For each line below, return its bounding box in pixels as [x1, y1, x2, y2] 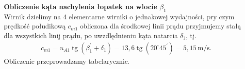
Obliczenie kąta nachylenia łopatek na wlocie [4, 1, 157, 11]
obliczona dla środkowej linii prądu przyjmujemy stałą [80, 21, 241, 31]
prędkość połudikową [4, 21, 66, 31]
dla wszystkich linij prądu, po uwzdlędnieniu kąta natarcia [4, 30, 178, 40]
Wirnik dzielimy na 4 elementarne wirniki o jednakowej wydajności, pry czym [4, 11, 235, 21]
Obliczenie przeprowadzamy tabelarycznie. [4, 55, 130, 66]
